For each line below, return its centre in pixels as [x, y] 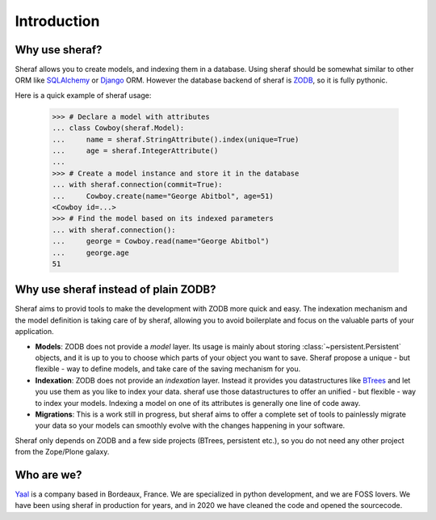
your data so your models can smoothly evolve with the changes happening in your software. [190, 425]
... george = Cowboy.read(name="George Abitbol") [161, 241]
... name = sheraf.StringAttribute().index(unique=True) [176, 139]
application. [34, 332]
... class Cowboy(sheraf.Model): [118, 128]
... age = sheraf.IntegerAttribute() [135, 151]
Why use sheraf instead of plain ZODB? [115, 290]
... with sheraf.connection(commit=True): [137, 185]
